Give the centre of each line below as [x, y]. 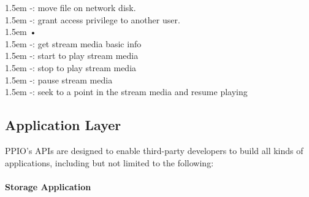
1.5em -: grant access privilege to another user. [93, 19]
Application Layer [63, 125]
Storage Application [48, 186]
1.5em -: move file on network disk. [71, 7]
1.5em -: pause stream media [59, 79]
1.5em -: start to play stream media [72, 56]
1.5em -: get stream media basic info [73, 43]
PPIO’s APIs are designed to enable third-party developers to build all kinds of [154, 150]
